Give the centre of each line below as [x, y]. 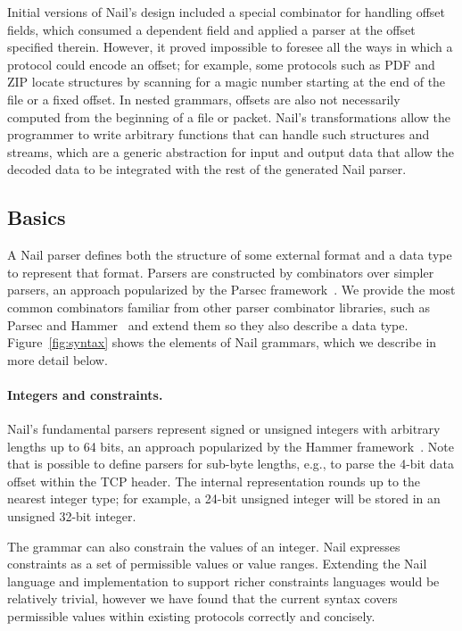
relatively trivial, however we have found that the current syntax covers [202, 598]
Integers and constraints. [85, 394]
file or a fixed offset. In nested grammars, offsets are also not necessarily [204, 99]
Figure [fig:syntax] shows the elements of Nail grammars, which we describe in [222, 342]
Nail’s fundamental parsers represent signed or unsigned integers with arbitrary [224, 429]
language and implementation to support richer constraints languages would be [223, 581]
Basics [37, 217]
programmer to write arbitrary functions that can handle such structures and [219, 134]
